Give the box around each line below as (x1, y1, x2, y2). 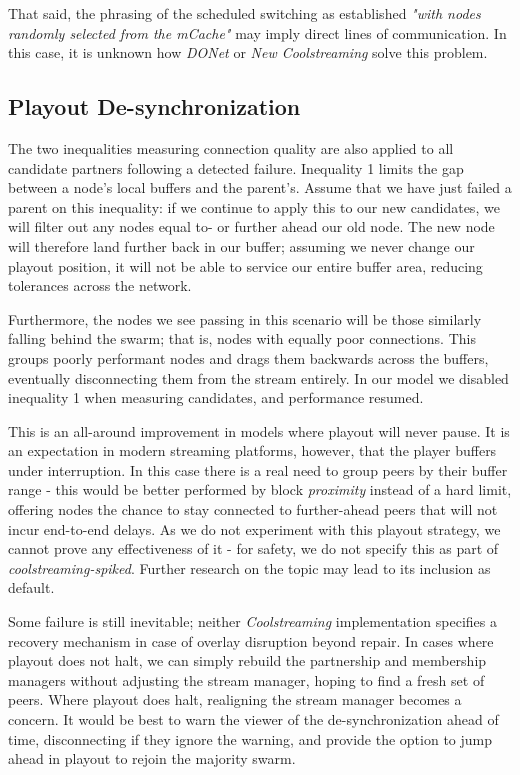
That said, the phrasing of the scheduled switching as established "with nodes (8, 3, 481, 23)
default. (8, 577, 55, 598)
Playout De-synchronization (8, 91, 301, 122)
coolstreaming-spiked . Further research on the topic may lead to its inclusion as (8, 557, 491, 578)
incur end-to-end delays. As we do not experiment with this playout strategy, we (8, 518, 501, 539)
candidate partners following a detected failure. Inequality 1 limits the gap (8, 157, 464, 178)
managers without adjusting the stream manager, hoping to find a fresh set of (8, 669, 485, 690)
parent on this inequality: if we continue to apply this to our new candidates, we (8, 196, 500, 217)
